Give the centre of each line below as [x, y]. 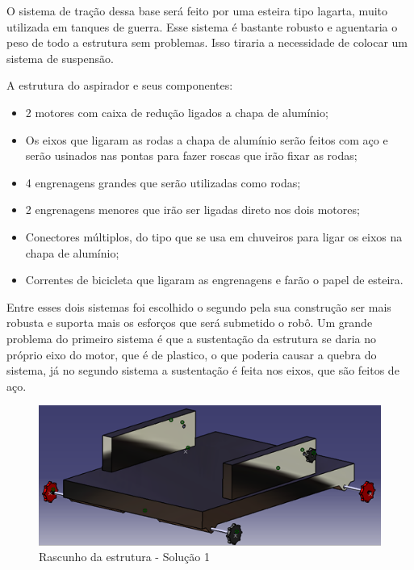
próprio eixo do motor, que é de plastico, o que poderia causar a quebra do [192, 354]
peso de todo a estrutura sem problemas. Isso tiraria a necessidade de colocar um [207, 42]
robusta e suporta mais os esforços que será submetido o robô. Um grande [190, 323]
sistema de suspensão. [60, 58]
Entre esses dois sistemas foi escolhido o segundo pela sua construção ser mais [199, 306]
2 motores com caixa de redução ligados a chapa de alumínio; [177, 112]
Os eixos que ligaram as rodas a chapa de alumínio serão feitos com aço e [207, 139]
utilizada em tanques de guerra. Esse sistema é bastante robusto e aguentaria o [202, 26]
